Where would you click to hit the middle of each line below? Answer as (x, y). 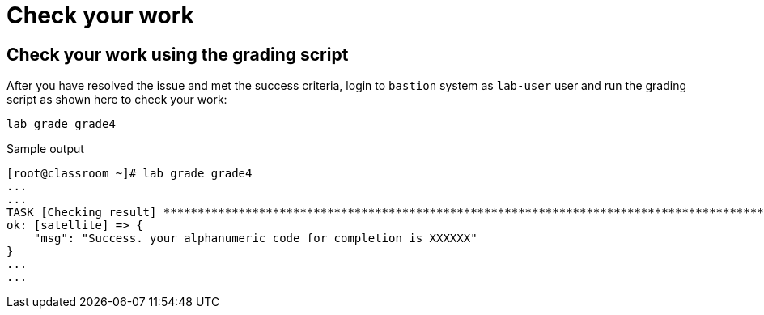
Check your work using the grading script (178, 54)
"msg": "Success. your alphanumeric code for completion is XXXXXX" (255, 238)
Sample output (45, 149)
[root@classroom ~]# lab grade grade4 (129, 174)
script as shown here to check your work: (117, 100)
